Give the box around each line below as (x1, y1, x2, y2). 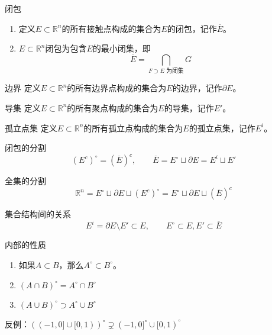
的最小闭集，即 (92, 42, 151, 54)
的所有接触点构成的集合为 (61, 22, 161, 34)
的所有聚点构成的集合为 (67, 101, 158, 114)
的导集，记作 (164, 101, 214, 114)
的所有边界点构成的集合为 (67, 82, 167, 94)
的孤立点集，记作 (189, 121, 255, 134)
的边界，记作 (172, 82, 222, 94)
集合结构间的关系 (5, 208, 71, 220)
